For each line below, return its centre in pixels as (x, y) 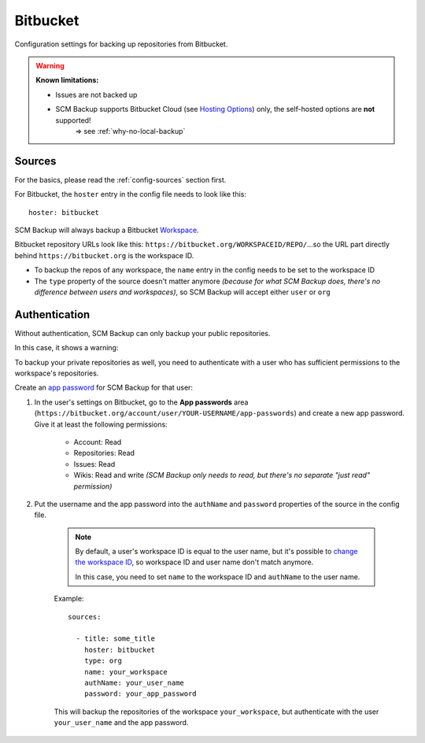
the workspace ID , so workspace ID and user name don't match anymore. (194, 562)
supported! (73, 120)
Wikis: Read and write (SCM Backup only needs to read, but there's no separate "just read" (222, 475)
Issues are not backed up (96, 94)
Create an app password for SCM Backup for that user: (103, 388)
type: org (103, 661)
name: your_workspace (126, 672)
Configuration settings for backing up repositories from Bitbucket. (121, 44)
